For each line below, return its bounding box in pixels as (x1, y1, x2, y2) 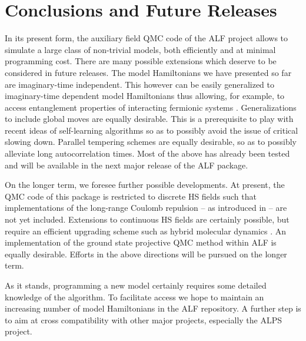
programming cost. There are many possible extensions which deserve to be (5, 55, 277, 67)
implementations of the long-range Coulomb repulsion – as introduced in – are (5, 201, 287, 214)
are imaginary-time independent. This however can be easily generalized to (5, 78, 275, 90)
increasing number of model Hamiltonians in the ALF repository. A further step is (5, 302, 301, 314)
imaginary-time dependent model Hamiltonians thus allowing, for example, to (5, 90, 285, 102)
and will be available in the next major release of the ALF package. (5, 158, 248, 171)
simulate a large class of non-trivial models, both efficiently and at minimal (5, 43, 276, 55)
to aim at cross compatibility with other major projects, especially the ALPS (5, 313, 282, 326)
